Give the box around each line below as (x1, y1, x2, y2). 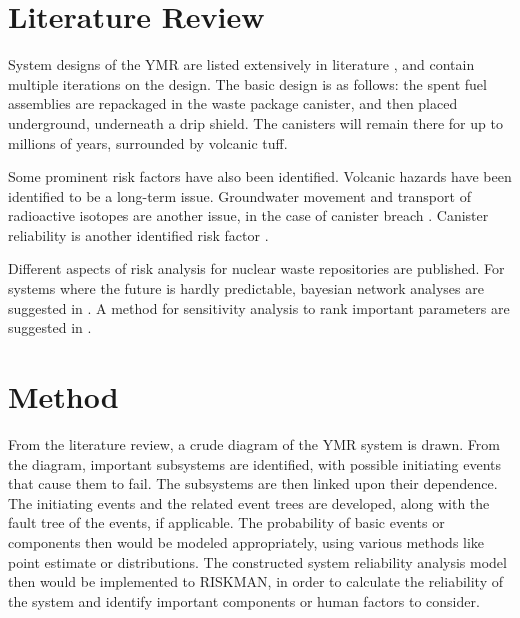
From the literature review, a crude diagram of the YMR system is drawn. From (8, 433, 500, 454)
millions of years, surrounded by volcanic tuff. (8, 132, 288, 153)
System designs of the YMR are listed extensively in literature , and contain (8, 54, 475, 75)
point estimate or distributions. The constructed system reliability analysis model (8, 551, 507, 572)
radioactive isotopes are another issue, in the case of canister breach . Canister (8, 205, 489, 226)
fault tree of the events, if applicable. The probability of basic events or (8, 512, 445, 533)
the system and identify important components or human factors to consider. (8, 590, 480, 611)
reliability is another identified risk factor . (8, 224, 269, 245)
